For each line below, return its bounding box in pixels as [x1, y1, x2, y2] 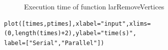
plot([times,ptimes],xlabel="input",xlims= [4, 20, 151, 27]
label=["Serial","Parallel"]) [4, 39, 104, 47]
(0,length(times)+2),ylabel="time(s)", [4, 30, 136, 37]
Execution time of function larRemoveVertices [24, 1, 164, 11]
